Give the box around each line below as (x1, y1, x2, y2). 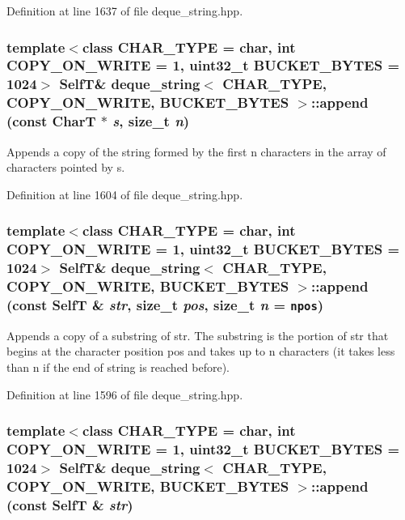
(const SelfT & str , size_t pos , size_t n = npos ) (6, 294, 324, 314)
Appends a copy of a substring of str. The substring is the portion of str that (6, 326, 389, 343)
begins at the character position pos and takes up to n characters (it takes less (6, 343, 395, 360)
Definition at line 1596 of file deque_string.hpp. (6, 386, 243, 403)
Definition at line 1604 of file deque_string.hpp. (6, 185, 243, 202)
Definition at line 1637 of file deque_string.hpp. (6, 2, 243, 19)
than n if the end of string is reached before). (6, 358, 230, 375)
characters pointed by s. (6, 159, 125, 176)
